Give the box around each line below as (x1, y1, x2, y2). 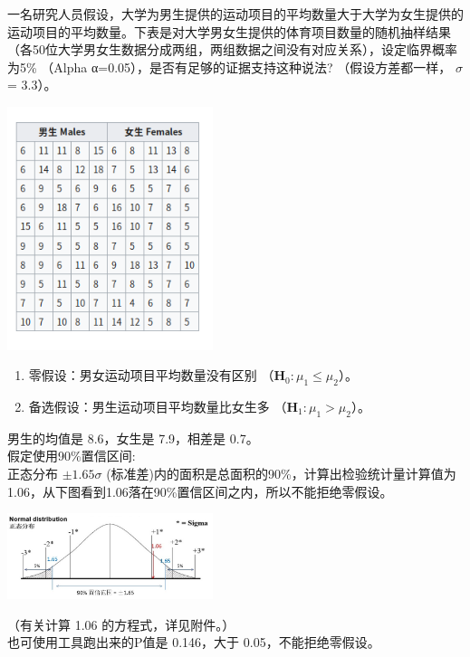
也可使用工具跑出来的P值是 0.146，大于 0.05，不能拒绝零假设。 (7, 633, 380, 652)
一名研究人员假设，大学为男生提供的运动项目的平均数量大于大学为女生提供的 (7, 5, 464, 23)
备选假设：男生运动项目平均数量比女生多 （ (28, 396, 287, 415)
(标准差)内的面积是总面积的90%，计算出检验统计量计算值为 (106, 463, 456, 482)
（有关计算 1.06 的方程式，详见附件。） (7, 614, 235, 633)
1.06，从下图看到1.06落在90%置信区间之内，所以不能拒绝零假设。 (7, 481, 393, 500)
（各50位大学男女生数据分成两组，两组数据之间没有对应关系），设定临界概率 (7, 40, 457, 59)
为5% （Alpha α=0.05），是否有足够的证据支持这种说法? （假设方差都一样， (7, 57, 452, 76)
